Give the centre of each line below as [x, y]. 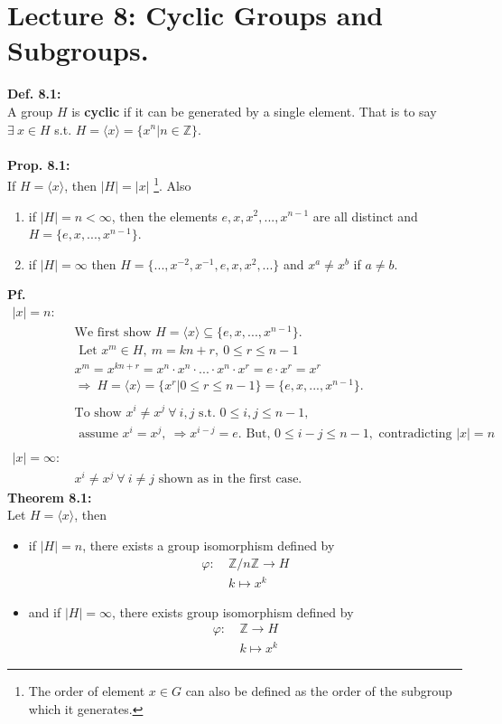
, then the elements [164, 216]
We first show [113, 333]
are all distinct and [365, 216]
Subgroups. [78, 50]
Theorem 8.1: [50, 497]
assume [98, 433]
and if [45, 611]
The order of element [87, 691]
